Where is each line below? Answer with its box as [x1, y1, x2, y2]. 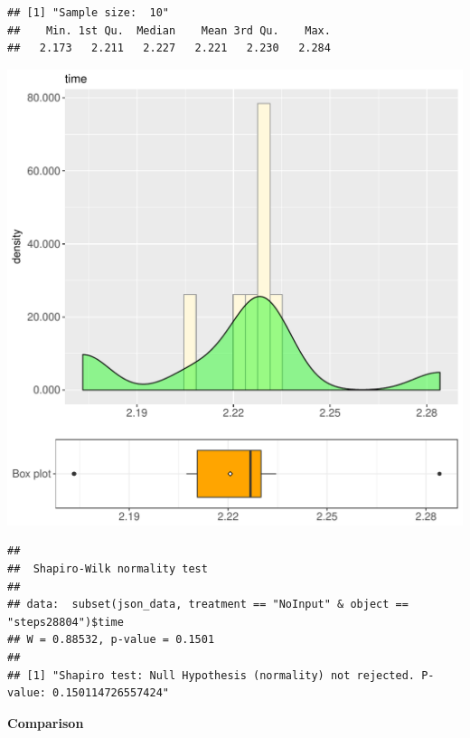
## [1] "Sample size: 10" [7, 6, 169, 19]
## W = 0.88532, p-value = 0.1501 [7, 633, 215, 647]
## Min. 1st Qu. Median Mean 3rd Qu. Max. [7, 24, 331, 37]
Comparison [7, 713, 84, 732]
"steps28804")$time [7, 615, 124, 629]
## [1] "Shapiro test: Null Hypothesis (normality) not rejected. [7, 668, 416, 682]
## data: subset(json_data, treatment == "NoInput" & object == [7, 598, 409, 611]
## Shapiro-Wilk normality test [7, 562, 208, 575]
